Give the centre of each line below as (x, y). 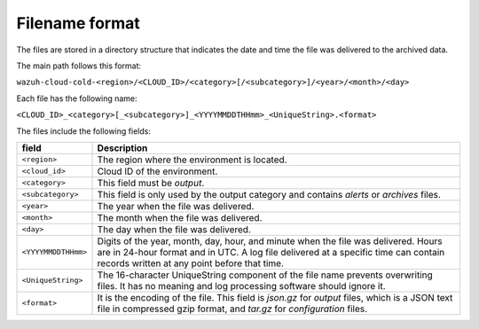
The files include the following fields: (83, 131)
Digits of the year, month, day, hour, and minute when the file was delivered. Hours (270, 241)
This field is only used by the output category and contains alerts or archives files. (269, 194)
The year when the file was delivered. (176, 206)
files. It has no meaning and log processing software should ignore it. (241, 286)
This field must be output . (151, 183)
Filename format (79, 23)
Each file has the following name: (77, 98)
